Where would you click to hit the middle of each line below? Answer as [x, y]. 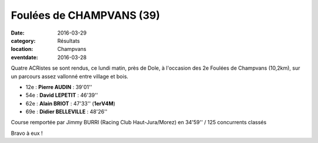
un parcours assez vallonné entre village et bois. [70, 76]
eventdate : [24, 57]
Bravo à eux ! [27, 133]
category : [23, 40]
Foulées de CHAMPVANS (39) [85, 15]
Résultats [69, 40]
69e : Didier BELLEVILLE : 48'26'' [67, 112]
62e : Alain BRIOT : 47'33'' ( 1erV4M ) [71, 103]
